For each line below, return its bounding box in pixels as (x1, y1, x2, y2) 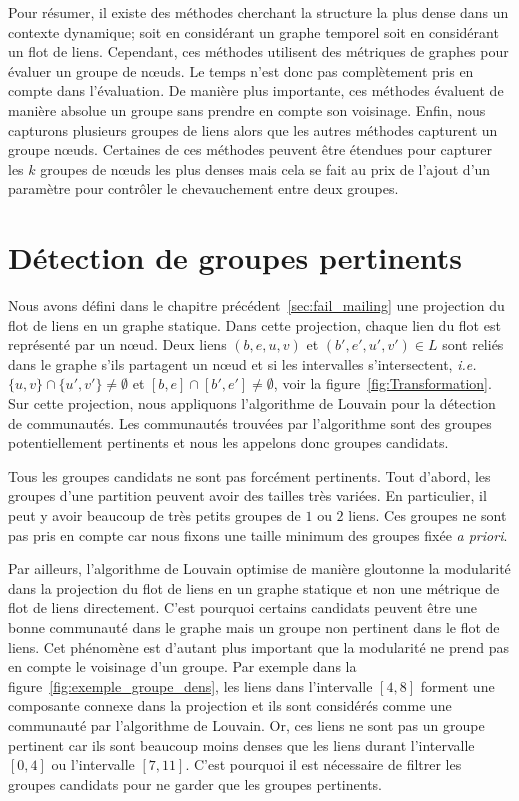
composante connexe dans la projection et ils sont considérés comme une (8, 695, 452, 716)
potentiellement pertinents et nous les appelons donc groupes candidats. (8, 432, 449, 453)
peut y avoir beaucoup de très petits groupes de (8, 505, 301, 525)
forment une (420, 675, 495, 696)
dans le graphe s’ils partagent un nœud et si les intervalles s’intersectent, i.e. (8, 353, 477, 374)
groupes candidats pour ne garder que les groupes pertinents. (8, 773, 382, 794)
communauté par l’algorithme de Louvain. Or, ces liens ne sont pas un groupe (8, 714, 485, 735)
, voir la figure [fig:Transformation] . (273, 373, 492, 394)
